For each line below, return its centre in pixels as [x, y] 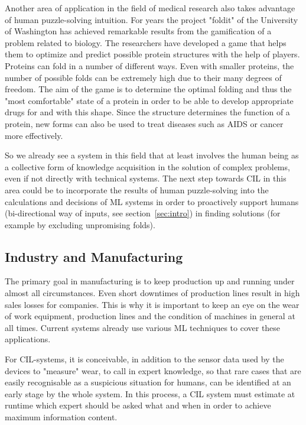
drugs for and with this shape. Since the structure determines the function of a [147, 112]
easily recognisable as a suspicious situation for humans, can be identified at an [148, 382]
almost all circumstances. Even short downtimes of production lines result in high [152, 293]
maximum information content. [61, 417]
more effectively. [34, 135]
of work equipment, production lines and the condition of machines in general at [150, 316]
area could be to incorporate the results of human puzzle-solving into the [137, 189]
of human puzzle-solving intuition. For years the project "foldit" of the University [152, 19]
